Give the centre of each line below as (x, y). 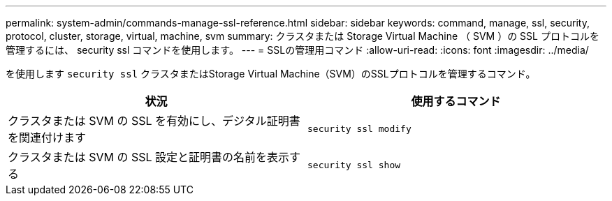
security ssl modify (359, 128)
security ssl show (354, 165)
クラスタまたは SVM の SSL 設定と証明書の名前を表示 (149, 157)
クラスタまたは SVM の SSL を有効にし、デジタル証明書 (154, 121)
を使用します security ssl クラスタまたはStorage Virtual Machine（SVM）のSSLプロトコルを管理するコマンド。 (271, 74)
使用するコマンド (456, 101)
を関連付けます (47, 137)
